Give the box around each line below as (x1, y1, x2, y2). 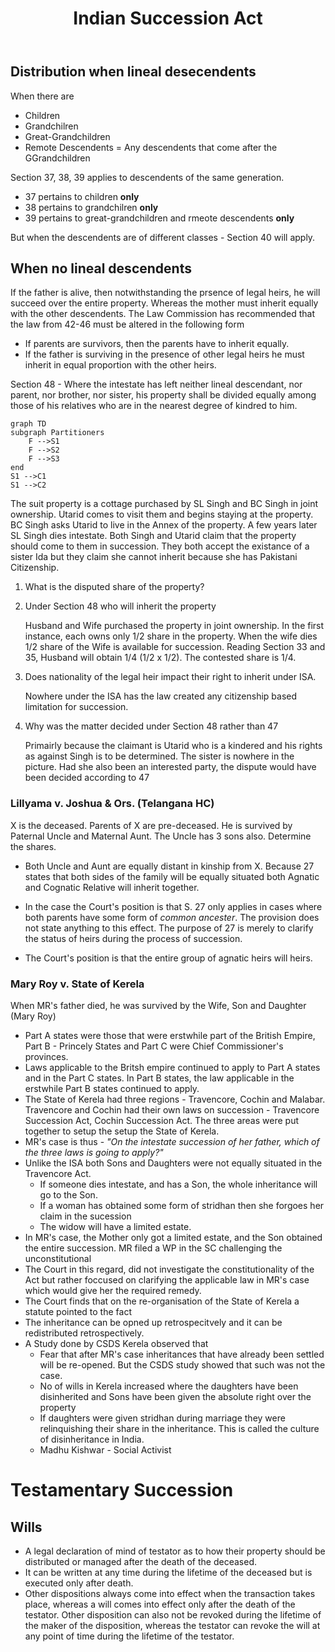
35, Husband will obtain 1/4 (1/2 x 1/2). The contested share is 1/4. (24, 652, 297, 664)
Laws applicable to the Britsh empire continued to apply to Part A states (24, 1062, 321, 1074)
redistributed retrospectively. (24, 1327, 145, 1339)
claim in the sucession (39, 1210, 132, 1222)
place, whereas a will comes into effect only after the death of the (24, 1598, 296, 1611)
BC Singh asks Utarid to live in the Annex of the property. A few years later (10, 519, 318, 531)
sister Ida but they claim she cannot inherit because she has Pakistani (10, 551, 298, 563)
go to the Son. (39, 1189, 98, 1201)
